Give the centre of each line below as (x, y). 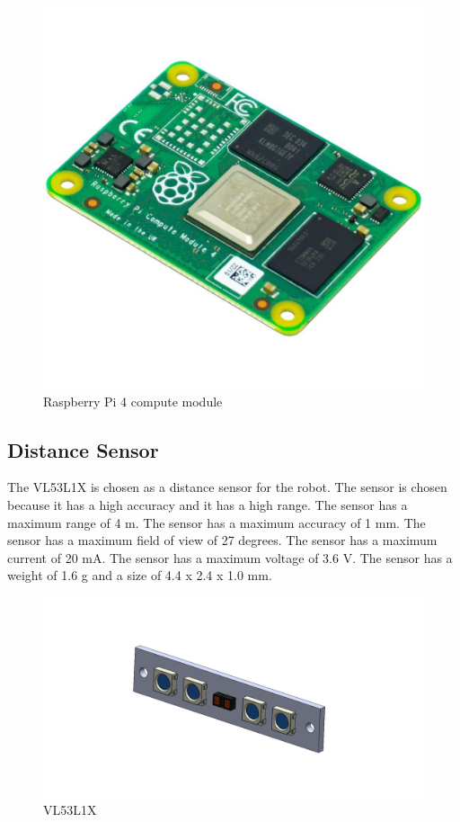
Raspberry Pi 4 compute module (133, 401)
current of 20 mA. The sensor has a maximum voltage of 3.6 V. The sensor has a (230, 557)
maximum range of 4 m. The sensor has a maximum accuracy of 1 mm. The (217, 522)
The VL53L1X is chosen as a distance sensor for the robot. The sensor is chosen (227, 487)
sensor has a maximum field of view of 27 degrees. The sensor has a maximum (222, 540)
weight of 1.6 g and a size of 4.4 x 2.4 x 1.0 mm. (140, 575)
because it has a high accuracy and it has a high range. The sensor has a (208, 504)
